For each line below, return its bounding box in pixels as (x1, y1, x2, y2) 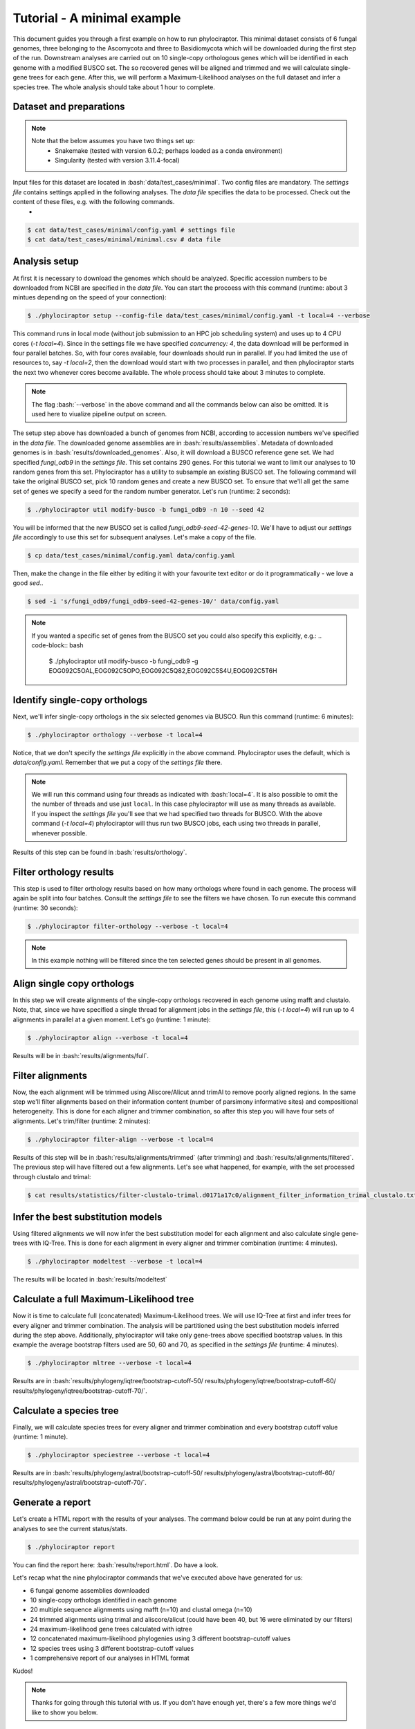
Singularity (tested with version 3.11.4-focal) (55, 156, 180, 165)
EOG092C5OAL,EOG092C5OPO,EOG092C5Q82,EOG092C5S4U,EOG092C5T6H (48, 666, 277, 674)
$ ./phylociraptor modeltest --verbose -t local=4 (27, 1257, 203, 1266)
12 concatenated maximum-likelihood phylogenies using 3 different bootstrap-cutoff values (30, 1634, 290, 1643)
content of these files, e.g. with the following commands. (12, 198, 175, 206)
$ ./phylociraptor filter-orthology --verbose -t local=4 (27, 922, 228, 930)
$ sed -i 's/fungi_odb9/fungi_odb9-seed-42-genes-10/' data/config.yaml (27, 598, 279, 605)
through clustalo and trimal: (12, 1172, 91, 1181)
